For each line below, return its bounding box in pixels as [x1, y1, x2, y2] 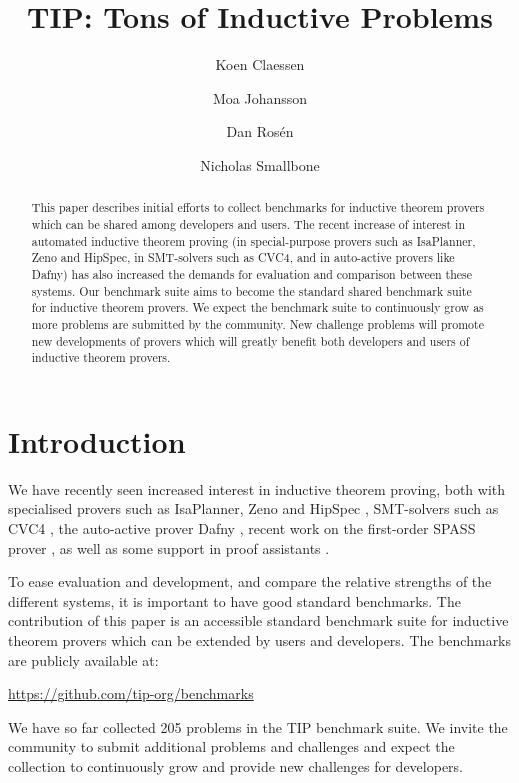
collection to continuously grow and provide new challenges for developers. [8, 755, 463, 776]
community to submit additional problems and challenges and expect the [8, 736, 455, 757]
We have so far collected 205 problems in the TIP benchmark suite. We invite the [8, 716, 508, 737]
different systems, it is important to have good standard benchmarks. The [8, 590, 461, 611]
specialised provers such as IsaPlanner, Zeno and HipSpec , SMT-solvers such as [8, 498, 499, 519]
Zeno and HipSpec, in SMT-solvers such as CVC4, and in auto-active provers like [31, 249, 455, 266]
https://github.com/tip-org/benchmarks [8, 683, 254, 704]
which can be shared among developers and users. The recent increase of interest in [31, 215, 466, 232]
